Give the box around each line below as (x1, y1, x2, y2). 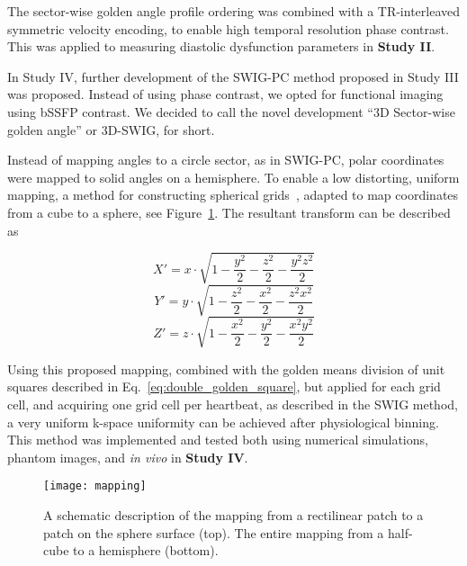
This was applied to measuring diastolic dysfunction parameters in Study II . (7, 37, 436, 56)
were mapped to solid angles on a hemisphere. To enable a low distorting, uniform (7, 167, 460, 186)
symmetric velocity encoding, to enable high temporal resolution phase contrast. (7, 19, 449, 38)
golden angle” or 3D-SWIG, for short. (7, 120, 215, 139)
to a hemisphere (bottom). (73, 541, 219, 560)
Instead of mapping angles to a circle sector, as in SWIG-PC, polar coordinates (7, 150, 445, 169)
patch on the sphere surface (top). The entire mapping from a (43, 523, 384, 542)
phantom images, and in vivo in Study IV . (7, 447, 248, 466)
